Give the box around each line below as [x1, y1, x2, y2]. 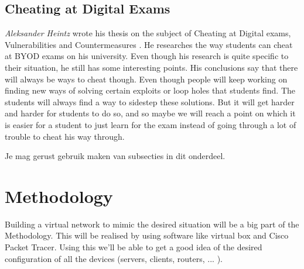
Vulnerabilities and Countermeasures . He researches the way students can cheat [5, 38, 293, 50]
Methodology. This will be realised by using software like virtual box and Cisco [5, 229, 289, 242]
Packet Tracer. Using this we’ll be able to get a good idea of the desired [5, 241, 262, 253]
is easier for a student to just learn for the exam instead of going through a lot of [5, 118, 296, 130]
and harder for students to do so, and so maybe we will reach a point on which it [5, 107, 296, 119]
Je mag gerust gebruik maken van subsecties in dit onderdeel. [5, 150, 226, 162]
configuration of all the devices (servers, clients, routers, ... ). [5, 252, 223, 264]
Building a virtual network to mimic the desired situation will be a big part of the [5, 218, 299, 230]
